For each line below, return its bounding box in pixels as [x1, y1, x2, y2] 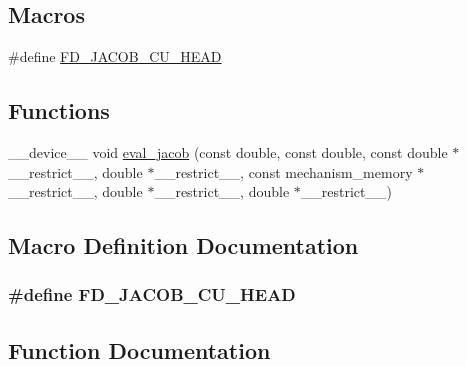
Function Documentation [8, 334, 271, 365]
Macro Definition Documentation [8, 230, 359, 261]
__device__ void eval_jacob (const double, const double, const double [8, 142, 448, 162]
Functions [8, 95, 110, 126]
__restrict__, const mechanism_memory [154, 161, 413, 182]
